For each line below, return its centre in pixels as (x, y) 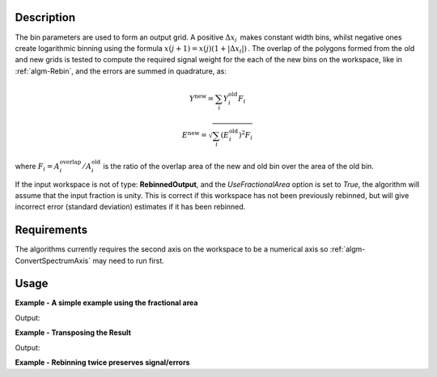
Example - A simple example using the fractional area (106, 303)
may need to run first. (129, 261)
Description (45, 17)
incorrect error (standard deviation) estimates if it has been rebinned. (130, 207)
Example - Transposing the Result (73, 333)
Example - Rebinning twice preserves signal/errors (102, 362)
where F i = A (37, 167)
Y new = (202, 98)
